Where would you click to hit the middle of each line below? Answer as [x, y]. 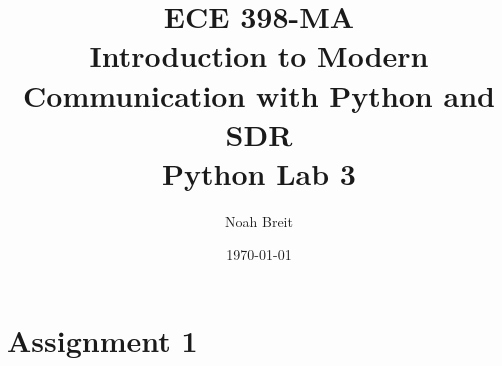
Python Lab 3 [259, 172]
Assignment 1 [102, 340]
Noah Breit [259, 220]
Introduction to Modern [259, 55]
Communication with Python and [259, 94]
